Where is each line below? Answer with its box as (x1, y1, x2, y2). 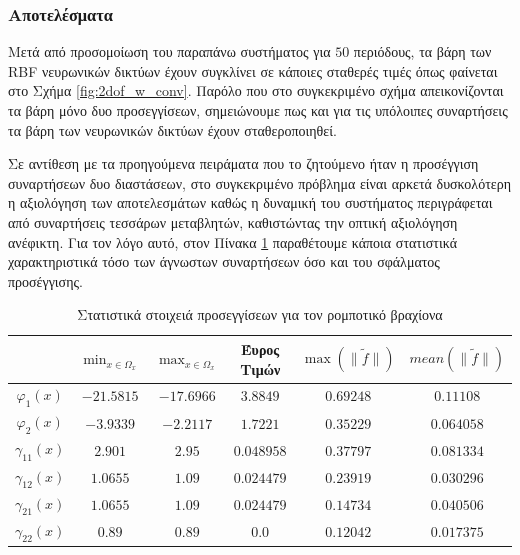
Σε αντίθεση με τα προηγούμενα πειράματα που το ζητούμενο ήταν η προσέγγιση (8, 153, 479, 174)
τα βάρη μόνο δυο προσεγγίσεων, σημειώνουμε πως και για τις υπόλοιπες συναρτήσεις (8, 100, 508, 120)
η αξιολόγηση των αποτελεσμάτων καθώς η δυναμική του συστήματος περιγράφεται (8, 192, 493, 213)
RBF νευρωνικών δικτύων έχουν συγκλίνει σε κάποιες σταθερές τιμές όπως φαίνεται (8, 60, 498, 81)
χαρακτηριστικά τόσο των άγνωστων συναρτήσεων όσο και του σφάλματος (8, 251, 440, 272)
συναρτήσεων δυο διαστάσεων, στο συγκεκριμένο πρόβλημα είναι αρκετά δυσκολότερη (8, 172, 511, 193)
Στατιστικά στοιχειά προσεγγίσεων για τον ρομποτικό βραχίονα (77, 304, 443, 325)
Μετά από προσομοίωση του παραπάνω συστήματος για (8, 41, 331, 62)
